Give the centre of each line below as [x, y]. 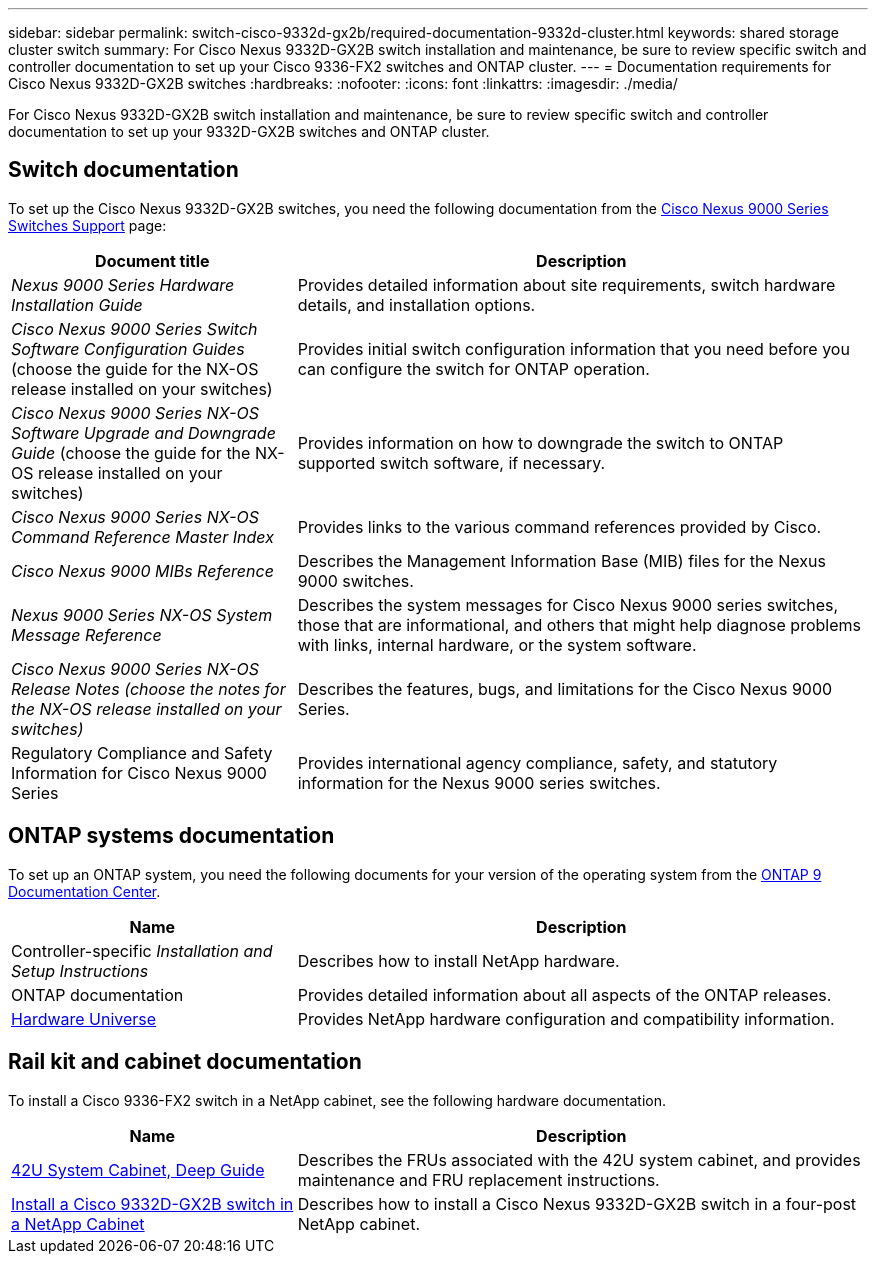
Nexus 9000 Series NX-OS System [142, 614]
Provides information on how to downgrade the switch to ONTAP [540, 442]
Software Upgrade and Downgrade [143, 432]
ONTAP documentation [97, 994]
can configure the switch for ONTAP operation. [473, 368]
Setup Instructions [80, 970]
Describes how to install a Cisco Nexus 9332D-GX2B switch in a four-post [577, 1203]
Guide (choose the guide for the [131, 452]
